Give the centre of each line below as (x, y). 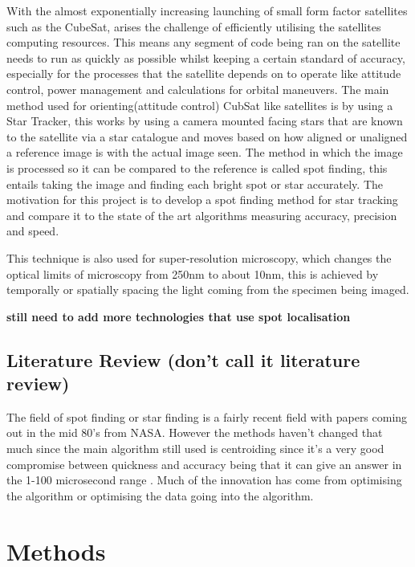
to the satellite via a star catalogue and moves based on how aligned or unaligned (207, 136)
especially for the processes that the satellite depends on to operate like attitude (204, 73)
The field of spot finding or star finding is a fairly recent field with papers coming (207, 416)
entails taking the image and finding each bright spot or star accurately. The (195, 184)
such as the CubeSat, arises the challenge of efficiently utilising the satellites (194, 26)
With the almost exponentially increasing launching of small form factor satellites (207, 10)
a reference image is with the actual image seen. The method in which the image (205, 152)
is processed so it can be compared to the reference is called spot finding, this (197, 167)
